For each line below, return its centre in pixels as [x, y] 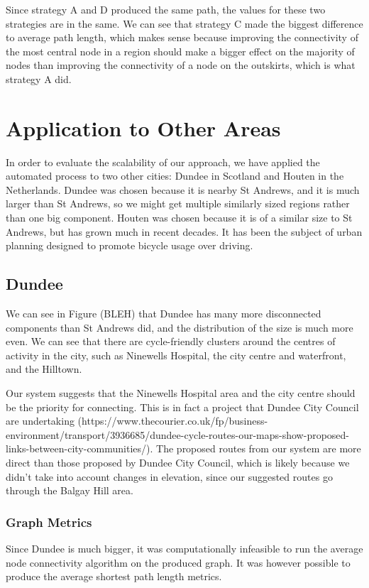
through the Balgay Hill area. [70, 490]
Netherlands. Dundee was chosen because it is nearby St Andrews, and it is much [183, 189]
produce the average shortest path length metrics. [114, 576]
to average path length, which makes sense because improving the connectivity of [182, 37]
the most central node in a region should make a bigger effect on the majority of [180, 51]
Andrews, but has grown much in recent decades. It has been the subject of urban [184, 231]
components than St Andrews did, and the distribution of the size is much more [180, 327]
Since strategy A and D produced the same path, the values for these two [166, 9]
